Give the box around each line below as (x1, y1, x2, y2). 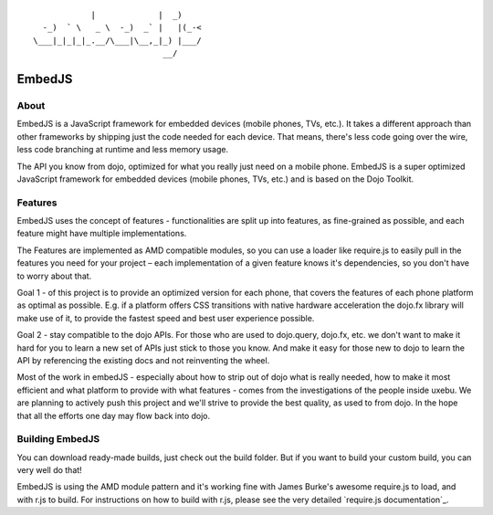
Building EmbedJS (16, 433, 100, 446)
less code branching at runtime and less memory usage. (16, 144, 228, 155)
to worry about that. (16, 270, 92, 281)
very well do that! (16, 465, 82, 476)
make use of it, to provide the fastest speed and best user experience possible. (16, 312, 315, 323)
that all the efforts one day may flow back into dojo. (16, 410, 211, 421)
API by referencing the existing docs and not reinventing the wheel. (16, 354, 270, 365)
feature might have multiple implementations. (16, 228, 187, 239)
